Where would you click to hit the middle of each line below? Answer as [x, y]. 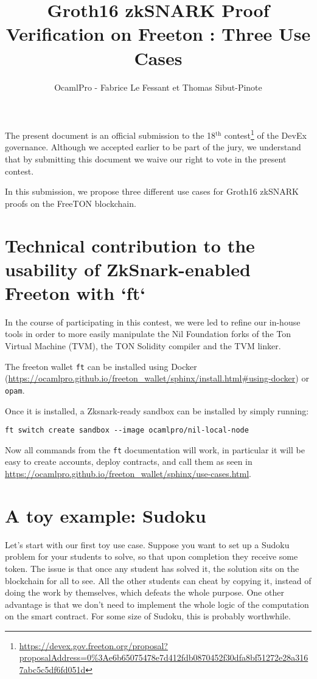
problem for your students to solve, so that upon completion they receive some [152, 556]
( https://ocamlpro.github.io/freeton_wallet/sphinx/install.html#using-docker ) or [157, 378]
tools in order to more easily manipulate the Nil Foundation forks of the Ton [148, 334]
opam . [15, 390]
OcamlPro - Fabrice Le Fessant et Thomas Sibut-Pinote [158, 87]
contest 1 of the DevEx [265, 134]
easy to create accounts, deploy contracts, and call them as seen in [129, 461]
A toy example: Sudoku [106, 515]
